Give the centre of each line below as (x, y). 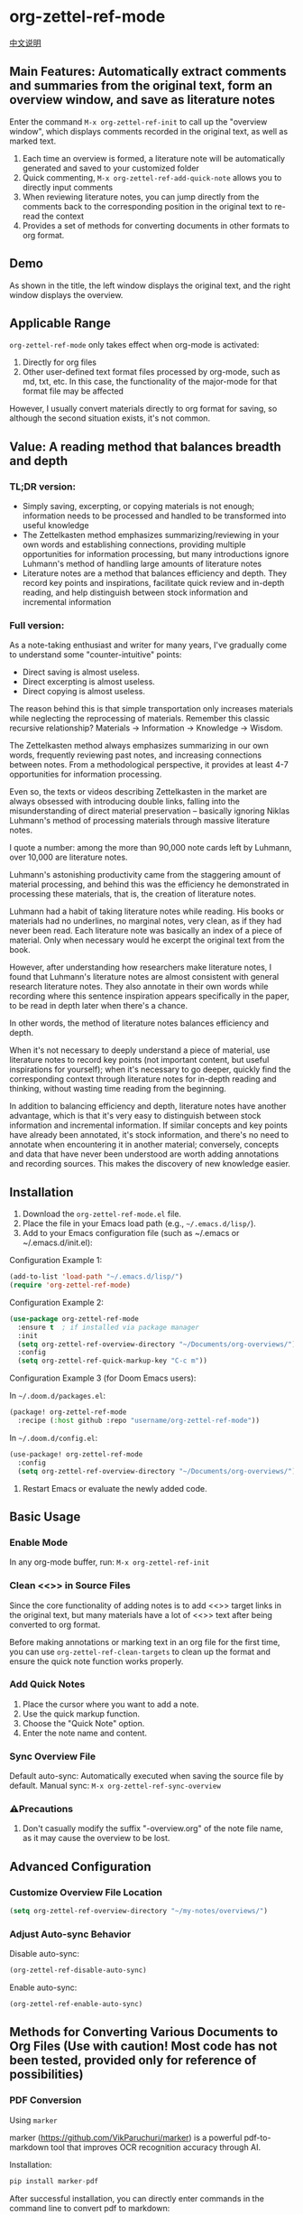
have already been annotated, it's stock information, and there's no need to (149, 1135)
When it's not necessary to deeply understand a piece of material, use (140, 1050)
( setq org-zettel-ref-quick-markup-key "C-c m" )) (112, 1361)
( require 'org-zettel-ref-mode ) (70, 1285)
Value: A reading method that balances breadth (145, 447)
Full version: (37, 625)
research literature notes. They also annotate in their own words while (139, 987)
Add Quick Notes (47, 1684)
